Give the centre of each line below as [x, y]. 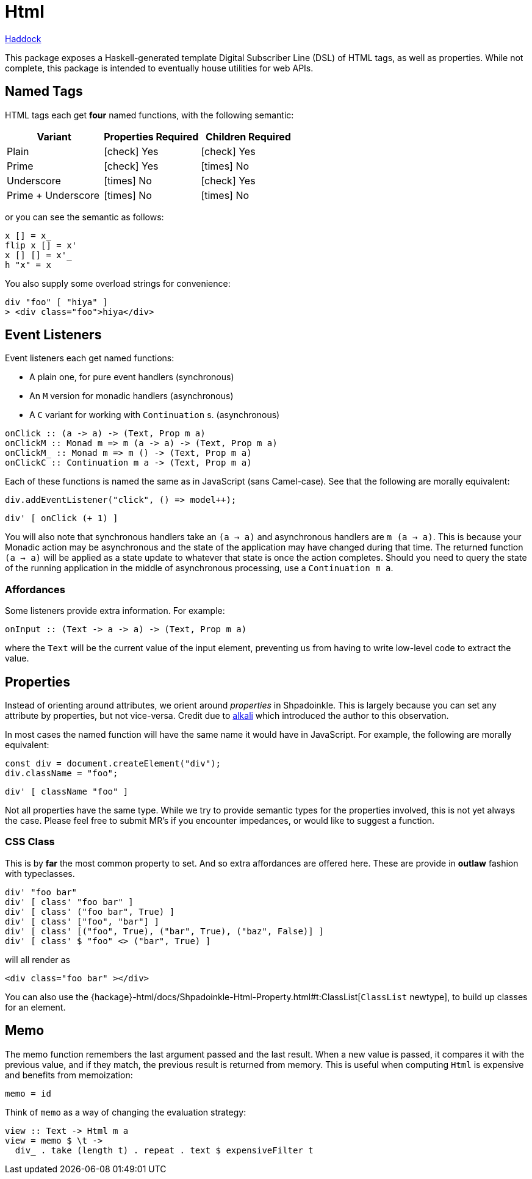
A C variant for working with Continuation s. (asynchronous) [155, 415]
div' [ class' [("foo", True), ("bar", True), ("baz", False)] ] [164, 931]
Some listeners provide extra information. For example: [115, 611]
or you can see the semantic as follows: [84, 217]
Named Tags [44, 92]
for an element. [35, 1007]
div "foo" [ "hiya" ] [56, 302]
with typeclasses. [40, 873]
